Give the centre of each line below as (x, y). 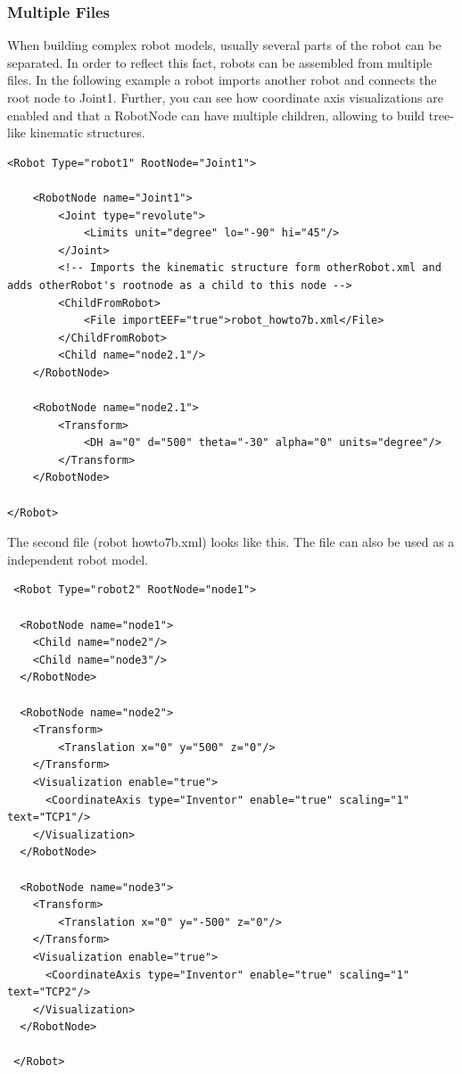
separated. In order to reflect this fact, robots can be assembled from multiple (220, 62)
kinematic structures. (87, 132)
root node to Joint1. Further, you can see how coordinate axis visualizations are (225, 97)
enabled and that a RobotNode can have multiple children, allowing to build (216, 115)
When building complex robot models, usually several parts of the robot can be (224, 45)
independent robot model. (78, 559)
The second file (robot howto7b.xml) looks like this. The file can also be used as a (231, 542)
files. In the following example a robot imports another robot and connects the (222, 80)
